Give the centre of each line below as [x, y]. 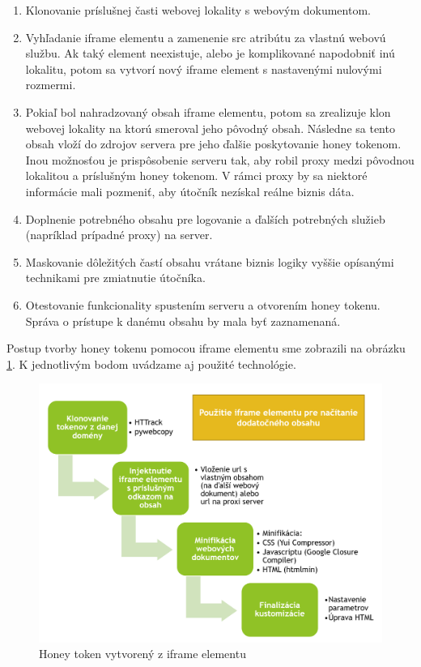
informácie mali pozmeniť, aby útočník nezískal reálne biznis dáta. [190, 191]
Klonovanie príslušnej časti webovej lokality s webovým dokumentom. [198, 10]
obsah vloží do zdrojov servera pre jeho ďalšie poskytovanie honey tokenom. [213, 144]
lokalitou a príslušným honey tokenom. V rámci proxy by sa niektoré [196, 175]
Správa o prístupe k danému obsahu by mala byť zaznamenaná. [183, 321]
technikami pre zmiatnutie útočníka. [115, 278]
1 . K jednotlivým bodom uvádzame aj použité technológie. [151, 363]
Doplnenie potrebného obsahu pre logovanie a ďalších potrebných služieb [205, 218]
